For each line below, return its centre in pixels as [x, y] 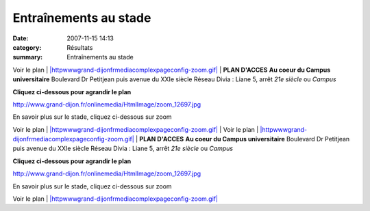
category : [27, 47]
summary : [28, 57]
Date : [21, 38]
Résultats [80, 47]
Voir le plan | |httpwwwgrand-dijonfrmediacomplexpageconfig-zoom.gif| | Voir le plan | [136, 129]
